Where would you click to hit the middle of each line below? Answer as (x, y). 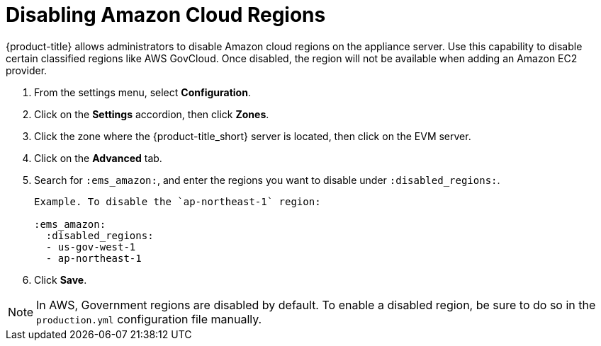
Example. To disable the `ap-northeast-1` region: (178, 201)
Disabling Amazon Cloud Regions (166, 15)
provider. (27, 70)
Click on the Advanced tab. (98, 158)
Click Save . (61, 279)
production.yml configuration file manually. (149, 319)
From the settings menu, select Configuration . (142, 92)
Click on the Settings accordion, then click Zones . (152, 114)
